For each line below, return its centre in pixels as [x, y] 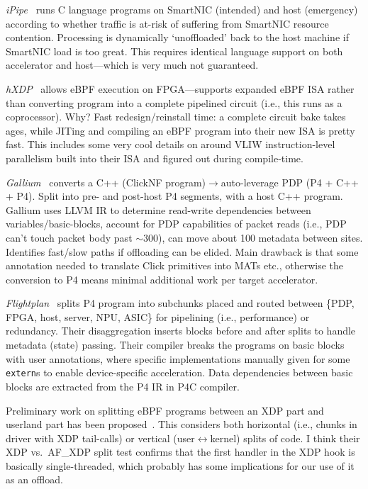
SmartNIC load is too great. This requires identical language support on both [174, 51]
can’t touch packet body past [69, 237]
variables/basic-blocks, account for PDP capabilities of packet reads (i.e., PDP [176, 224]
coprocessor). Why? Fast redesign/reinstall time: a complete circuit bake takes [176, 117]
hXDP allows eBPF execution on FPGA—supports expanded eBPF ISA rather [180, 88]
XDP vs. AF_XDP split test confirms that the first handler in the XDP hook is [180, 452]
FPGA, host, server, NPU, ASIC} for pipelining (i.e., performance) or [158, 316]
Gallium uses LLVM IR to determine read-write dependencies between [158, 209]
